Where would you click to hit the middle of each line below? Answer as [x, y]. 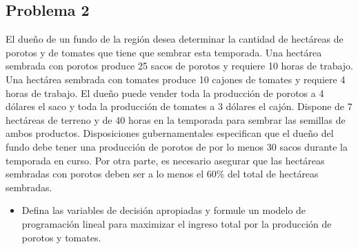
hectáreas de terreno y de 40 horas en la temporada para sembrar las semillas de [176, 119]
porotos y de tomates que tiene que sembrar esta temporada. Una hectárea [164, 52]
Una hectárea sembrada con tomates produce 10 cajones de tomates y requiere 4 [176, 79]
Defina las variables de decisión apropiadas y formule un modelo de [164, 210]
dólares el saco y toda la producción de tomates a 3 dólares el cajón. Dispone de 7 [179, 106]
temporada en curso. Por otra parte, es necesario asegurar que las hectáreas [165, 160]
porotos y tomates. [61, 237]
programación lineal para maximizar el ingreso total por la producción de [177, 223]
